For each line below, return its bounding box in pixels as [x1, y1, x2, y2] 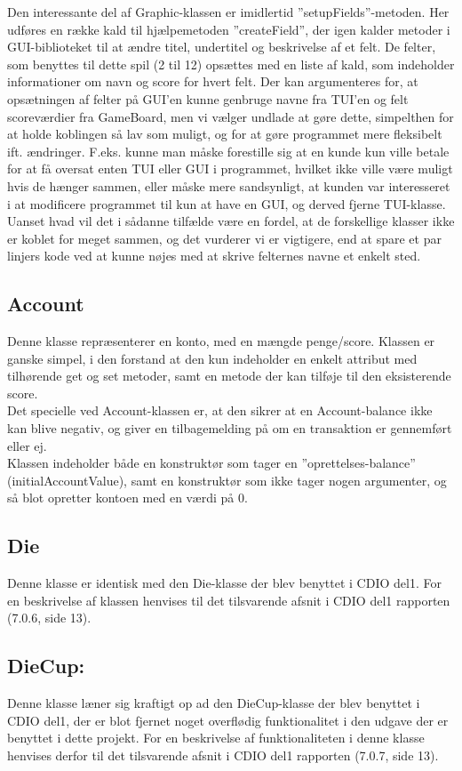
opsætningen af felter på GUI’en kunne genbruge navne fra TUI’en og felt [7, 89, 409, 108]
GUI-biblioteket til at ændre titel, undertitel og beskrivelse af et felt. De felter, [7, 37, 436, 56]
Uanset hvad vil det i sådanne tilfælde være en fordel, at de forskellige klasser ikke [7, 212, 455, 230]
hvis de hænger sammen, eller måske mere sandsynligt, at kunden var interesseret [7, 176, 450, 195]
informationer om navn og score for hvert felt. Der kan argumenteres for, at [7, 72, 418, 91]
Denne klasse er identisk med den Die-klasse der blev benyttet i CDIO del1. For [7, 574, 442, 592]
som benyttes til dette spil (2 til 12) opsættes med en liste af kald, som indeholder [7, 54, 455, 73]
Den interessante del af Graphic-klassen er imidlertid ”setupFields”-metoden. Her [7, 3, 450, 20]
